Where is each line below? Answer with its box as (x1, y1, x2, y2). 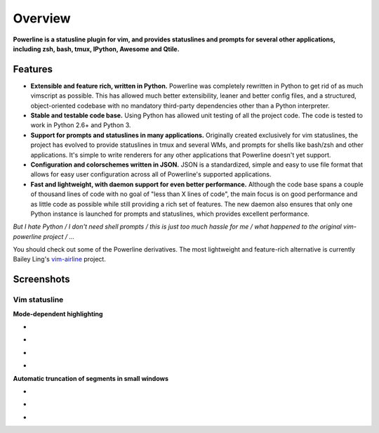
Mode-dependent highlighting (13, 309, 103, 318)
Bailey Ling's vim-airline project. (13, 255, 107, 264)
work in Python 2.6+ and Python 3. (30, 121, 131, 129)
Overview (13, 11, 71, 26)
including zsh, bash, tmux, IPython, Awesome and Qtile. (13, 44, 180, 53)
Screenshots (13, 273, 70, 285)
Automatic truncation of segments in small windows (13, 374, 168, 382)
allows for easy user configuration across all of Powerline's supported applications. (30, 170, 272, 179)
